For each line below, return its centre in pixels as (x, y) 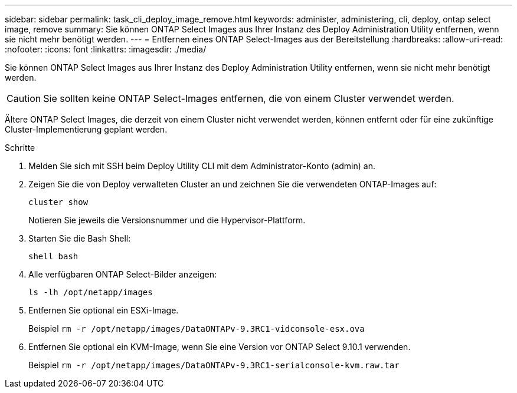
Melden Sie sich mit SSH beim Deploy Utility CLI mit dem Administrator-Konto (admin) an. (202, 166)
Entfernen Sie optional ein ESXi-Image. (104, 310)
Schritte (20, 148)
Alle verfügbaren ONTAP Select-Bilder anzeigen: (123, 274)
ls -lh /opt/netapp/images (91, 292)
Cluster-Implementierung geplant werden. (86, 129)
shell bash (53, 256)
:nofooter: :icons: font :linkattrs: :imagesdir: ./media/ (106, 49)
